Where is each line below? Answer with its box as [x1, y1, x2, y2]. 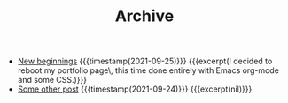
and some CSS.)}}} [17, 75, 87, 85]
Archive [114, 6, 175, 26]
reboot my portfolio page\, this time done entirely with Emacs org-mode [17, 65, 279, 76]
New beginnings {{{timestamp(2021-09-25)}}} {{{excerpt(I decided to [17, 55, 273, 67]
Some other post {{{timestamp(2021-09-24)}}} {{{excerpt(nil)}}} [17, 84, 253, 94]
